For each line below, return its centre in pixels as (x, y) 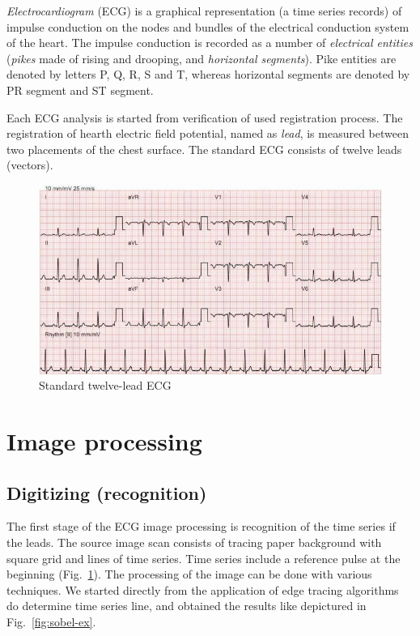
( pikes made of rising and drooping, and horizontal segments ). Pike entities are (202, 58)
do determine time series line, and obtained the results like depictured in (187, 606)
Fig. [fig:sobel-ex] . (51, 621)
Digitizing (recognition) (107, 492)
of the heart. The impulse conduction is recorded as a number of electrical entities (210, 43)
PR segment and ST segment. (80, 90)
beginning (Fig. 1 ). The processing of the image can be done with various (189, 574)
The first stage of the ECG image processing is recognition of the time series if (201, 526)
